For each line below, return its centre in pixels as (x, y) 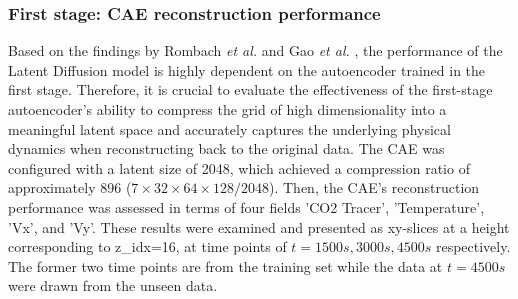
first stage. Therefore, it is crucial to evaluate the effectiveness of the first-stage (250, 89)
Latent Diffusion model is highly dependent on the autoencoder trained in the (247, 69)
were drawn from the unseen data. (113, 285)
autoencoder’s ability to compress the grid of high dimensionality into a (227, 109)
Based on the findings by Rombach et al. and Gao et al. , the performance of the (255, 50)
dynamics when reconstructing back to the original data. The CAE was (226, 148)
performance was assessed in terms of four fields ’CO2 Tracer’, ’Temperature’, (246, 206)
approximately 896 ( (70, 187)
